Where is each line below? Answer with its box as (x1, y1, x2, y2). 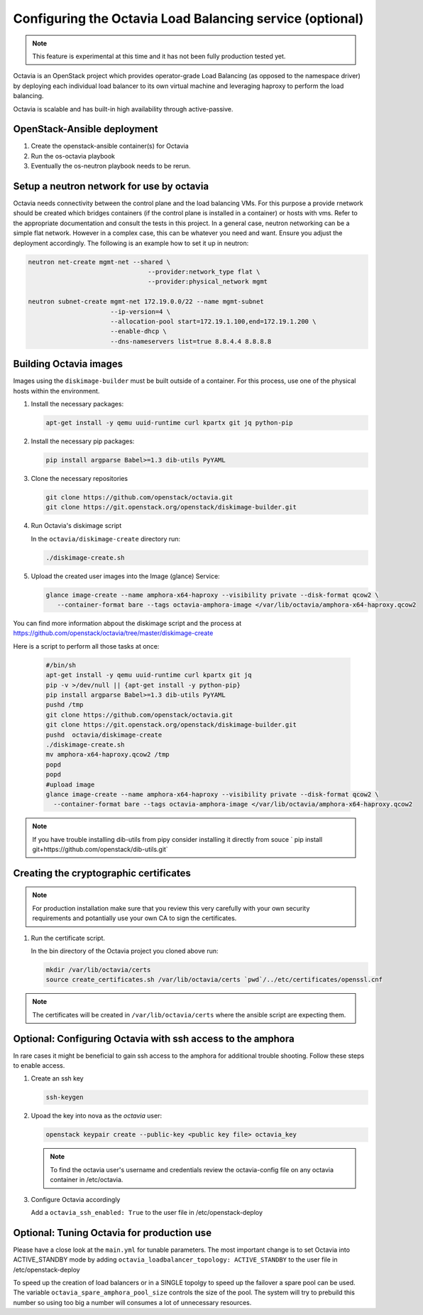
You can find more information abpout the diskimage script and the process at (13, 619, 242, 628)
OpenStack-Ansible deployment (13, 123, 159, 135)
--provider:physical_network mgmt (148, 278, 268, 286)
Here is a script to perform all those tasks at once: (13, 642, 160, 650)
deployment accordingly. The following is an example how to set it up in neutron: (13, 239, 249, 247)
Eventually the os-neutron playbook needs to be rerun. (31, 162, 191, 171)
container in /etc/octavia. (50, 1176, 123, 1184)
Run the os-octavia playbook (31, 151, 116, 160)
